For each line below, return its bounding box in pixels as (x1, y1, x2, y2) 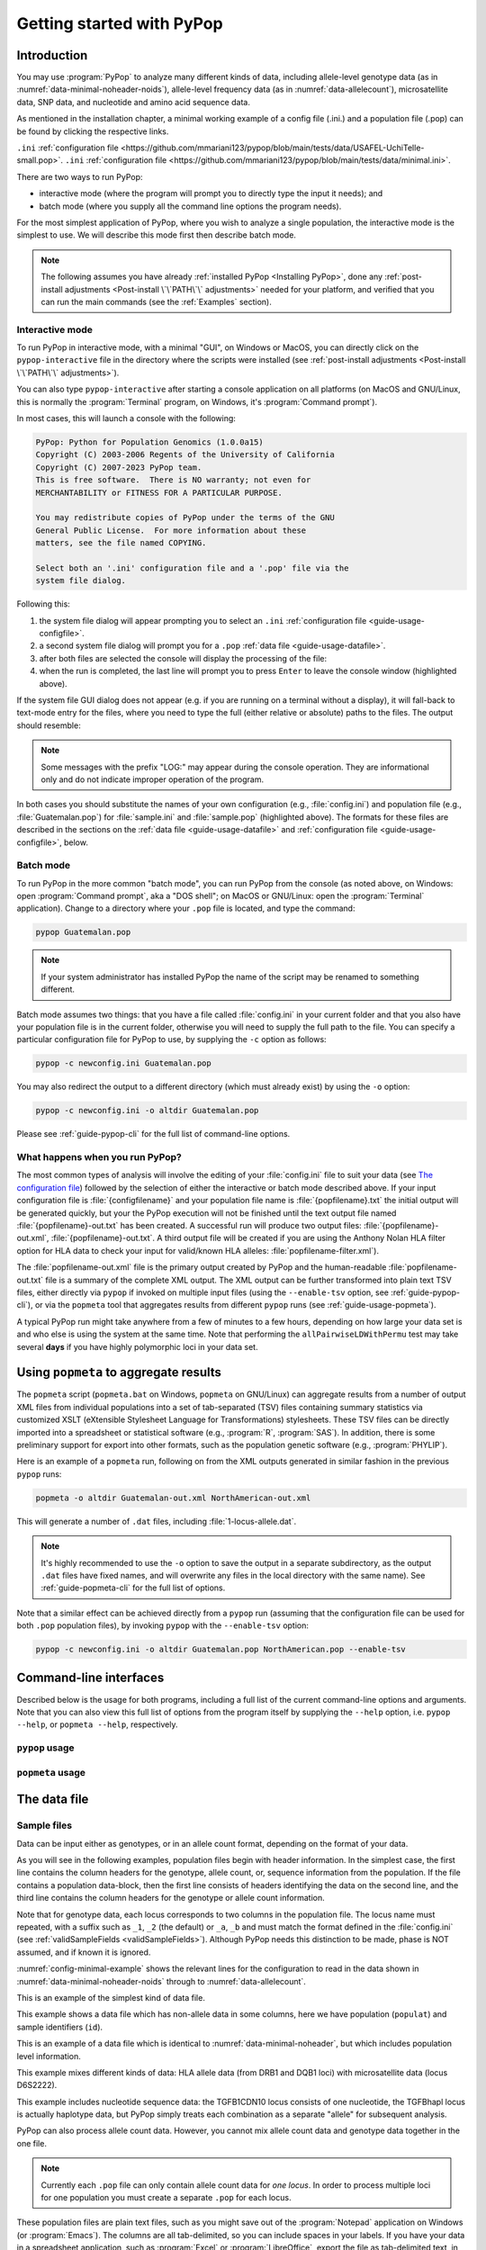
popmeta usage (16, 1766, 85, 1778)
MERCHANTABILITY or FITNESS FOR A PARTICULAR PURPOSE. (35, 487, 283, 498)
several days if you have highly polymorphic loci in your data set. (16, 1341, 258, 1352)
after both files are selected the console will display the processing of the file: (39, 652, 328, 663)
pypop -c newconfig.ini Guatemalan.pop (35, 1058, 211, 1068)
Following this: (16, 598, 71, 609)
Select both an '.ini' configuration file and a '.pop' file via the (35, 562, 349, 573)
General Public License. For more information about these (35, 525, 307, 535)
